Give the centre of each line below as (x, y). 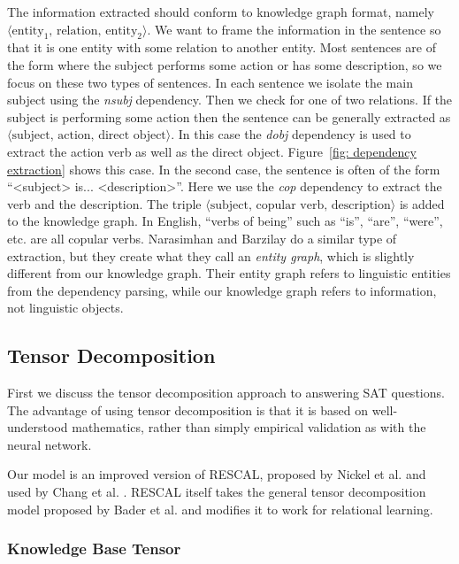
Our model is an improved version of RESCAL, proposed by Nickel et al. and (217, 474)
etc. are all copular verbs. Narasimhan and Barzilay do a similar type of (202, 238)
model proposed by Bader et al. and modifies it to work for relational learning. (220, 509)
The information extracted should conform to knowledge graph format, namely (221, 12)
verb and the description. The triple (104, 203)
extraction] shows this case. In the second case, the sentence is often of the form (224, 169)
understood (38, 427)
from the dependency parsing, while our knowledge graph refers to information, (222, 290)
